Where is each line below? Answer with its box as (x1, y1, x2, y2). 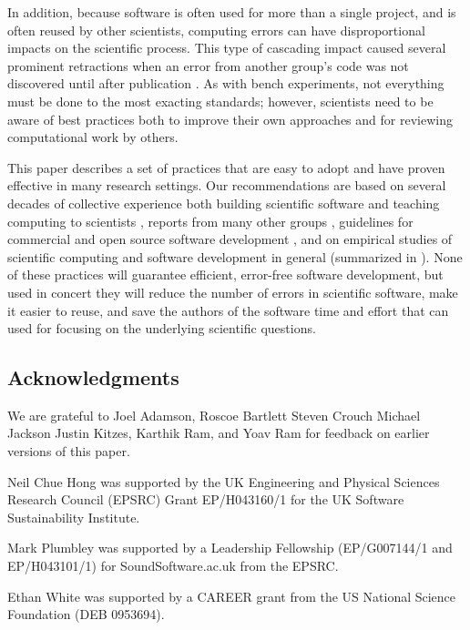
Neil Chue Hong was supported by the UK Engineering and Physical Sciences (7, 472, 440, 491)
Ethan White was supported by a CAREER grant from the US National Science (7, 586, 456, 605)
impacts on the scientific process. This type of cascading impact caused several (7, 38, 446, 57)
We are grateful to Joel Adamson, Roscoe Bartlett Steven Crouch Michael (7, 405, 421, 424)
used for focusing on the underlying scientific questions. (7, 319, 316, 338)
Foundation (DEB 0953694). (7, 605, 165, 624)
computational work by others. (7, 127, 179, 147)
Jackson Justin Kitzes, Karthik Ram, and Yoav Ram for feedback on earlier (7, 423, 430, 442)
